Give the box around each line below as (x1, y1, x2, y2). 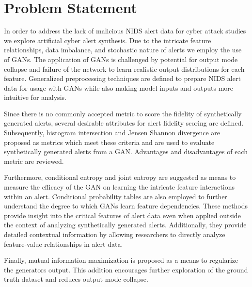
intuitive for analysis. (4, 92, 66, 102)
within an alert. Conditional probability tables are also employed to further (4, 191, 227, 201)
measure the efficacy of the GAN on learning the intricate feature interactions (4, 182, 235, 192)
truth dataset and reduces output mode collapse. (4, 274, 148, 284)
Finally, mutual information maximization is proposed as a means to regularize (4, 255, 238, 265)
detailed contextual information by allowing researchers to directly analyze (4, 229, 225, 239)
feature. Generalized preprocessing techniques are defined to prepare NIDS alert (4, 73, 241, 83)
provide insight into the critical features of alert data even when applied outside (4, 210, 241, 220)
